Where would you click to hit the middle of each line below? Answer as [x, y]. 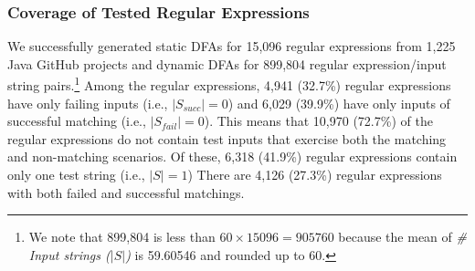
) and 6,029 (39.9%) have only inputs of [339, 103]
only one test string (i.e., [76, 175]
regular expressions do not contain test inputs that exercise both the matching [227, 138]
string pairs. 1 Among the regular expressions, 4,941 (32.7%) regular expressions [229, 84]
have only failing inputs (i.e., [88, 103]
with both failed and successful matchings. [126, 192]
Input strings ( [69, 254]
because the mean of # [402, 237]
